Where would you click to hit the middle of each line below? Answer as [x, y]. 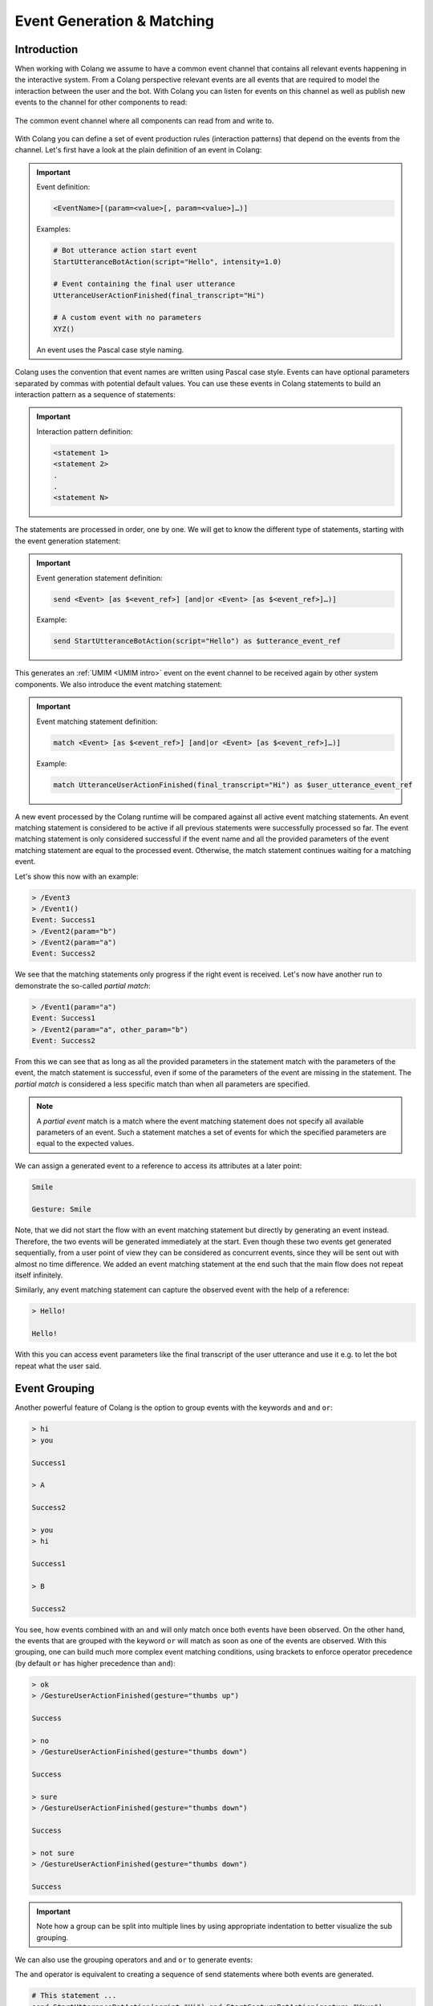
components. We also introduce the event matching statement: [119, 684]
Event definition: [63, 187]
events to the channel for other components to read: [101, 102]
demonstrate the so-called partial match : [83, 985]
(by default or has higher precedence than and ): [95, 1663]
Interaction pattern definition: [85, 431]
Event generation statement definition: [100, 578]
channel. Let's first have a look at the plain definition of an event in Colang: [138, 150]
